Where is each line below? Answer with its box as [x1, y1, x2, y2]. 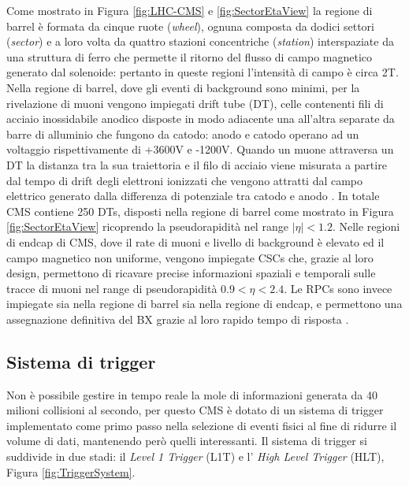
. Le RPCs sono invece [284, 280, 392, 296]
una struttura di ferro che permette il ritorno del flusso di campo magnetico [6, 48, 373, 65]
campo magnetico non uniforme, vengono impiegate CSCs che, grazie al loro [6, 249, 374, 265]
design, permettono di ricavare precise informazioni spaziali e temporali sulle [6, 265, 376, 281]
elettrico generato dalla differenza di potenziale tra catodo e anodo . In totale [6, 187, 380, 204]
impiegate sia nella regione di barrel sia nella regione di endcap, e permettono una [6, 295, 403, 312]
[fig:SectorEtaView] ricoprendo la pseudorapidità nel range [6, 218, 288, 235]
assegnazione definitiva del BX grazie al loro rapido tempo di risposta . [6, 310, 349, 327]
